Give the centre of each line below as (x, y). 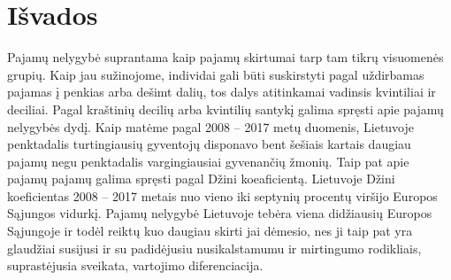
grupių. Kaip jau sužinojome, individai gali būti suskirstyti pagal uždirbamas (216, 74)
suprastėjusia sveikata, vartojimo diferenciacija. (135, 265)
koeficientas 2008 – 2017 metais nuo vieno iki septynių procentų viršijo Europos (222, 195)
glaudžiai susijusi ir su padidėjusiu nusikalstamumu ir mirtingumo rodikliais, (214, 248)
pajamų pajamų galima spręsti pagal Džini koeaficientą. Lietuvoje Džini (201, 179)
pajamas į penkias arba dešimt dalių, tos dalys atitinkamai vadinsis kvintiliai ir (222, 92)
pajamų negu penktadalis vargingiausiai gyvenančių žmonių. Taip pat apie (208, 161)
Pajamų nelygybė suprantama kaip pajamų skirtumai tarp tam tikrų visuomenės (225, 57)
